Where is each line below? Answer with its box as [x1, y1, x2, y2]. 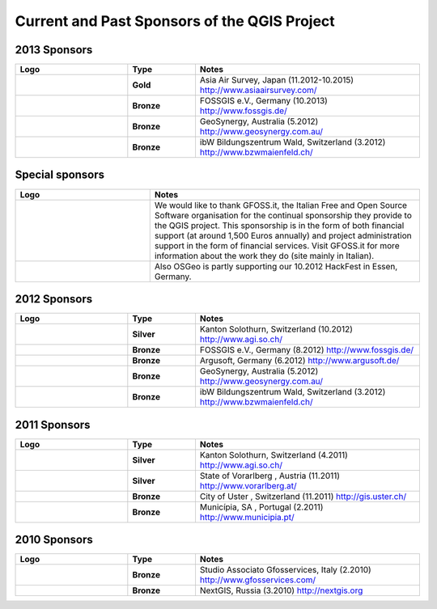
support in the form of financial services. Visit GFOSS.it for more [154, 239, 400, 251]
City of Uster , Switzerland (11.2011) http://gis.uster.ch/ [199, 490, 407, 501]
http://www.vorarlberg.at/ [199, 480, 297, 491]
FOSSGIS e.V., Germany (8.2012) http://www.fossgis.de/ [199, 345, 414, 356]
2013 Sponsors [15, 43, 93, 57]
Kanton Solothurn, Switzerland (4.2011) [199, 449, 348, 460]
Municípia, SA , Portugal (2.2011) [199, 501, 324, 513]
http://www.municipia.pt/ [199, 511, 295, 522]
